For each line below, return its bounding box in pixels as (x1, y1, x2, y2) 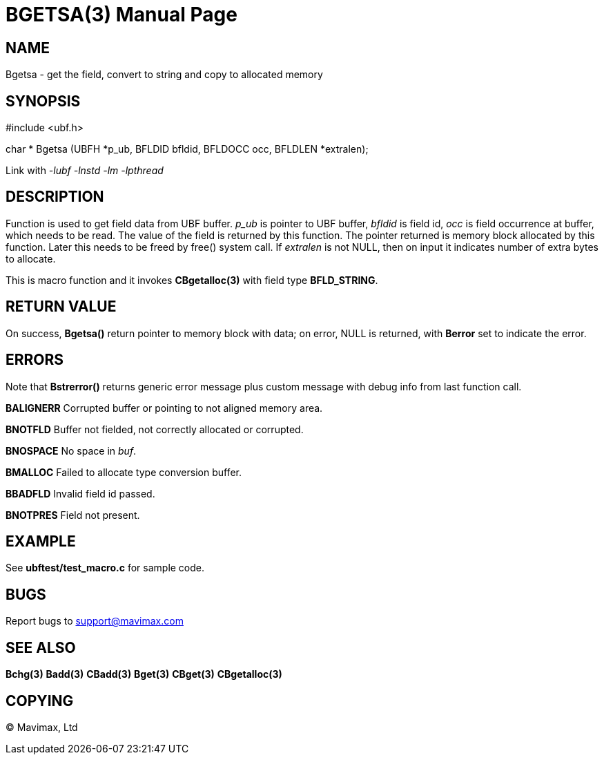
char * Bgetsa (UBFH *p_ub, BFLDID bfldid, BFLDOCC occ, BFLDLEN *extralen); (6, 143, 369, 155)
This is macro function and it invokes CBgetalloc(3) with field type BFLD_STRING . (6, 274, 378, 286)
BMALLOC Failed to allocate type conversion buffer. (6, 466, 242, 478)
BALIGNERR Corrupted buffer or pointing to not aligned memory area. (6, 401, 323, 414)
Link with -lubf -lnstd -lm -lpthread (6, 164, 164, 177)
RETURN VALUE (6, 298, 117, 316)
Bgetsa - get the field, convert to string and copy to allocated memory (6, 68, 323, 81)
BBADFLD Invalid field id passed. (6, 487, 155, 500)
